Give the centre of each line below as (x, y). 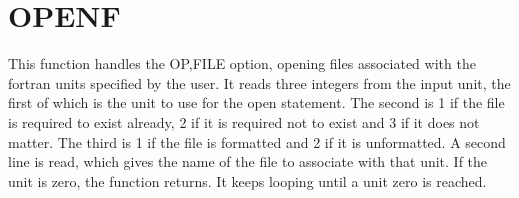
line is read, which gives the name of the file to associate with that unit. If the (248, 161)
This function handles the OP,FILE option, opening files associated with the (242, 63)
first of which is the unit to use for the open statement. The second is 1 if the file (256, 102)
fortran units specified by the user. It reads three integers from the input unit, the (259, 82)
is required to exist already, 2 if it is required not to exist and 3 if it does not (244, 121)
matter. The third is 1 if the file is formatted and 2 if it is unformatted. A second (257, 141)
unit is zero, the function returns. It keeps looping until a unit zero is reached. (247, 180)
